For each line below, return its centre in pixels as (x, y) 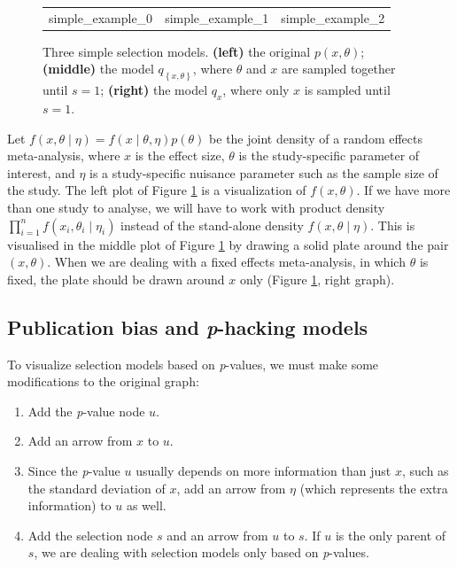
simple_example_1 (217, 17)
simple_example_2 (333, 17)
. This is (393, 225)
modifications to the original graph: (103, 381)
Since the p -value (74, 471)
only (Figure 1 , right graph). (317, 279)
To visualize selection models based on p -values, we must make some (193, 364)
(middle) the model (98, 69)
